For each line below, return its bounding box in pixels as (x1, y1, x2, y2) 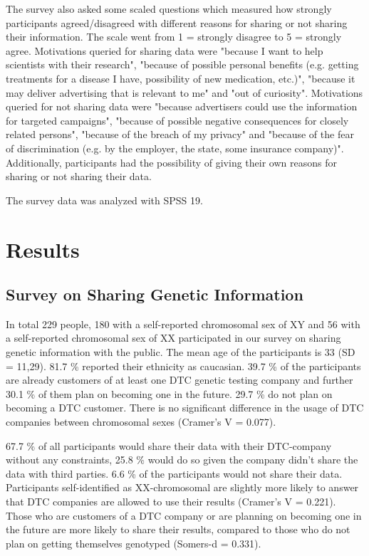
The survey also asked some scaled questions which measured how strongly (6, 1, 332, 16)
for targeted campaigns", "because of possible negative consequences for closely (6, 112, 349, 127)
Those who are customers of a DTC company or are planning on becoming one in (6, 508, 362, 523)
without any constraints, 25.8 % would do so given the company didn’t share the (6, 452, 358, 467)
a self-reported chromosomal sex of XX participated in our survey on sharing (6, 330, 341, 345)
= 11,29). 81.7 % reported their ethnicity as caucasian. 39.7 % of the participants (6, 358, 361, 373)
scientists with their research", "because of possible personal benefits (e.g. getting (6, 57, 359, 72)
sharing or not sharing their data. (6, 169, 152, 184)
